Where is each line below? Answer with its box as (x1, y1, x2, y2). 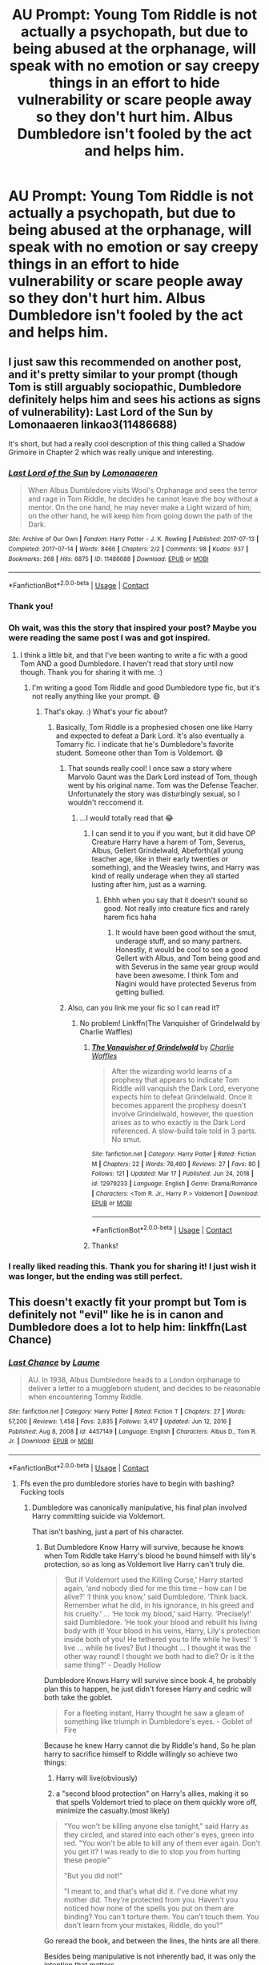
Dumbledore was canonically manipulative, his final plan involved (31, 1503, 247, 1512)
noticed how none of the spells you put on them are (63, 1903, 235, 1913)
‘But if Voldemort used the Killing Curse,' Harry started (63, 1575, 243, 1584)
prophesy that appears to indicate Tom (111, 1075, 240, 1085)
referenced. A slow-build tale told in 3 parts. (111, 1126, 258, 1136)
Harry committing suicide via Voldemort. (31, 1511, 166, 1520)
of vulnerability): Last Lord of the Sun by (8, 405, 214, 418)
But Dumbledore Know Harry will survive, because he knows (43, 1542, 244, 1551)
